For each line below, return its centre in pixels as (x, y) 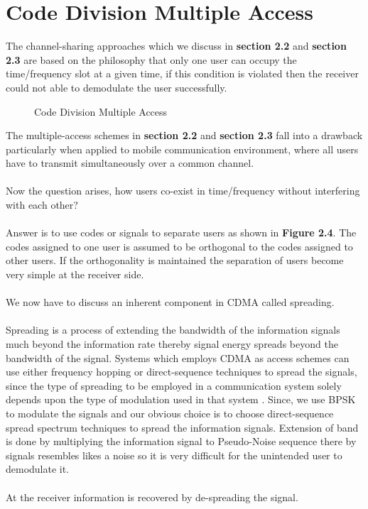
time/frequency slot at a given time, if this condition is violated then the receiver (182, 73)
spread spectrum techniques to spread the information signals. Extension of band (182, 427)
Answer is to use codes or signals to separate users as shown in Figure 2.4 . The (181, 232)
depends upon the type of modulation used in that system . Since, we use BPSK (181, 399)
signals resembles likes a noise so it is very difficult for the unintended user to (174, 455)
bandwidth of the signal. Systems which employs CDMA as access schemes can (178, 357)
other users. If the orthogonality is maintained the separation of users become (175, 260)
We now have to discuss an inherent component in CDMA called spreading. (170, 302)
